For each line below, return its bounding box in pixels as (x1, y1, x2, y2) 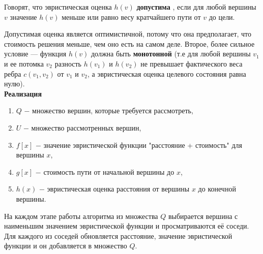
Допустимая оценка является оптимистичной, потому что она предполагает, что (4, 28, 252, 39)
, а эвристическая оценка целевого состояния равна (87, 68, 246, 79)
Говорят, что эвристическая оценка (4, 2, 112, 12)
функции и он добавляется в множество (4, 240, 127, 251)
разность (54, 58, 81, 69)
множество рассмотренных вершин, (31, 122, 141, 133)
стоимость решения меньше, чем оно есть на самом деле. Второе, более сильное (4, 38, 255, 49)
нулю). (4, 78, 25, 89)
